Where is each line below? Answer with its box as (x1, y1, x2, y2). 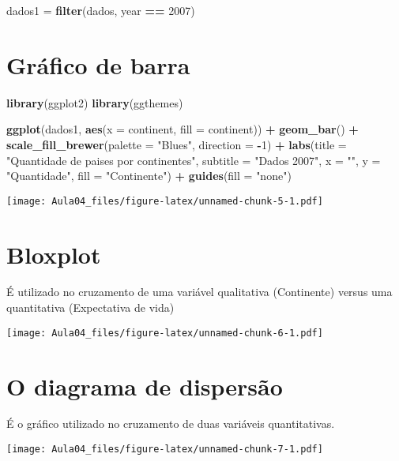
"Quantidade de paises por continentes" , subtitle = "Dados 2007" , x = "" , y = (6, 152, 381, 168)
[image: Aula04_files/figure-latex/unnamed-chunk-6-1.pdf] (6, 327, 323, 339)
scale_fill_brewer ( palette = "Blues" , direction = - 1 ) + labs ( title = (6, 136, 347, 152)
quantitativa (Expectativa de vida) (6, 299, 175, 316)
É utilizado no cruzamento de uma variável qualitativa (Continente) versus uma (6, 283, 393, 300)
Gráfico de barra (6, 48, 190, 81)
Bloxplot (6, 238, 101, 270)
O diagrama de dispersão (6, 369, 283, 402)
